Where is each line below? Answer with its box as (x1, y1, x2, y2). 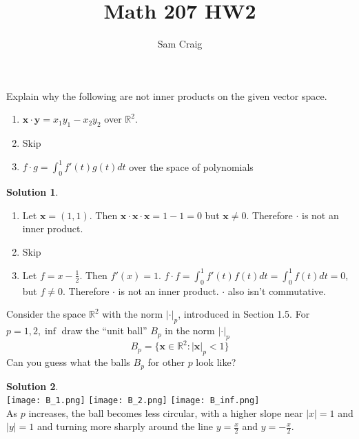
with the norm (102, 307, 163, 321)
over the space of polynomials (129, 159, 254, 174)
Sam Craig (157, 37, 203, 51)
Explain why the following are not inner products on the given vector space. (6, 88, 327, 103)
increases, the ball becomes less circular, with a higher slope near (28, 405, 303, 420)
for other (147, 355, 185, 369)
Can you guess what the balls (6, 355, 130, 369)
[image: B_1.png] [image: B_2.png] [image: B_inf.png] (6, 396, 260, 406)
